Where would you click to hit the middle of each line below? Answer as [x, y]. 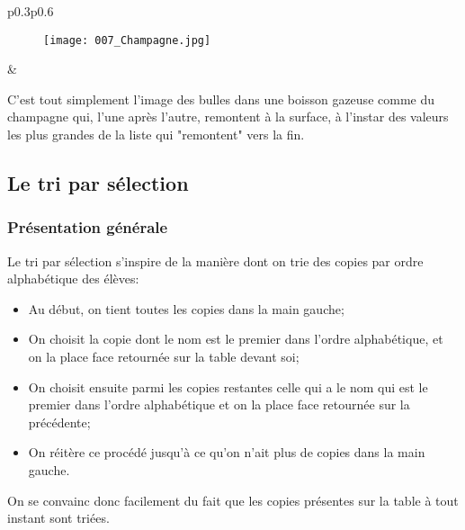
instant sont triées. [58, 518]
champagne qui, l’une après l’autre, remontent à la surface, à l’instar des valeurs [228, 117]
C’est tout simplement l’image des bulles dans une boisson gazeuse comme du [221, 99]
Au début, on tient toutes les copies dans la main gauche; [186, 308]
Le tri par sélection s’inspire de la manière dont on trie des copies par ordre [215, 261]
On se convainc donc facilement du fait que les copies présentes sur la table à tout [233, 500]
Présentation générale [88, 227]
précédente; [59, 422]
